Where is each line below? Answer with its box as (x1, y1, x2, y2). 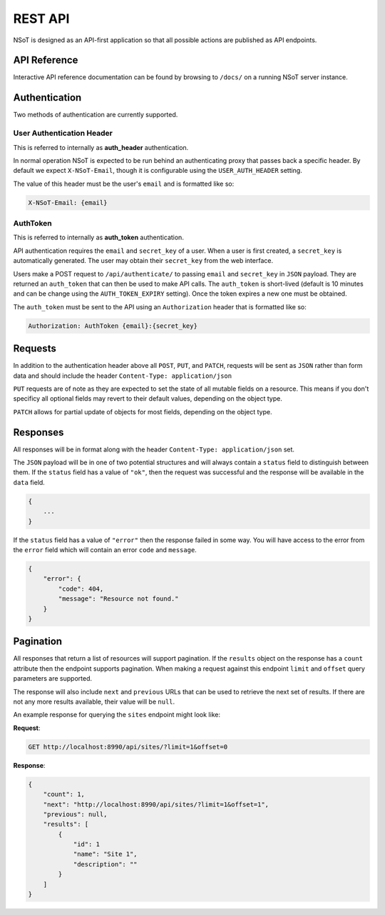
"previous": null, (43, 810, 108, 818)
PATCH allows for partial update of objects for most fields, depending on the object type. (13, 407, 272, 416)
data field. (13, 478, 46, 486)
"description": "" (73, 860, 138, 868)
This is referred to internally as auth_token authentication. (13, 233, 185, 242)
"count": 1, (43, 790, 86, 799)
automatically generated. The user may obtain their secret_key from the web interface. (13, 256, 274, 265)
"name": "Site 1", (73, 850, 138, 859)
